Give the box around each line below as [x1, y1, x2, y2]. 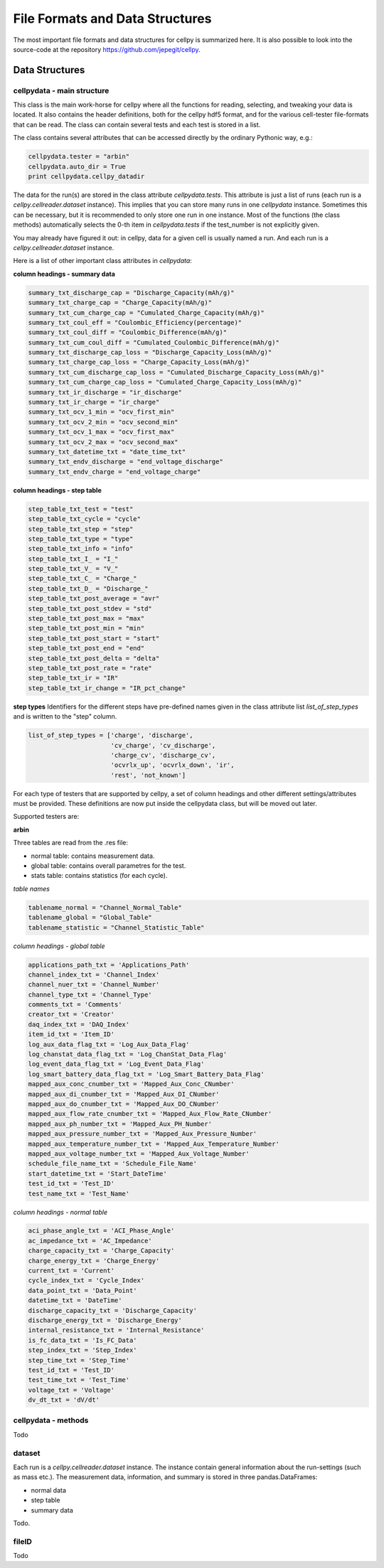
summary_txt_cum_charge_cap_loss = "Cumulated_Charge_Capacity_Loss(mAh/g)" [28, 378, 302, 387]
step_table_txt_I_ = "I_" [28, 554, 119, 563]
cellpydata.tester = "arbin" [28, 153, 130, 161]
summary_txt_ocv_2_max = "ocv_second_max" [28, 438, 178, 446]
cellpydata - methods [13, 1415, 89, 1425]
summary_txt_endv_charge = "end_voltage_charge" [28, 468, 201, 476]
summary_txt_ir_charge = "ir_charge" [28, 398, 160, 407]
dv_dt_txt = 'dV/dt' [28, 1396, 100, 1404]
